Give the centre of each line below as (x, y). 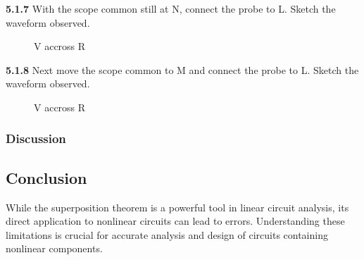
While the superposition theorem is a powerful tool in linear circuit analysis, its (177, 207)
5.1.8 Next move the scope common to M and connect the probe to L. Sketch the (182, 69)
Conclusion (46, 177)
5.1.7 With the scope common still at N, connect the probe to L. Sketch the (171, 8)
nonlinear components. (54, 248)
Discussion (36, 138)
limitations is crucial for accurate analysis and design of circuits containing (167, 234)
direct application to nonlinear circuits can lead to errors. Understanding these (175, 221)
